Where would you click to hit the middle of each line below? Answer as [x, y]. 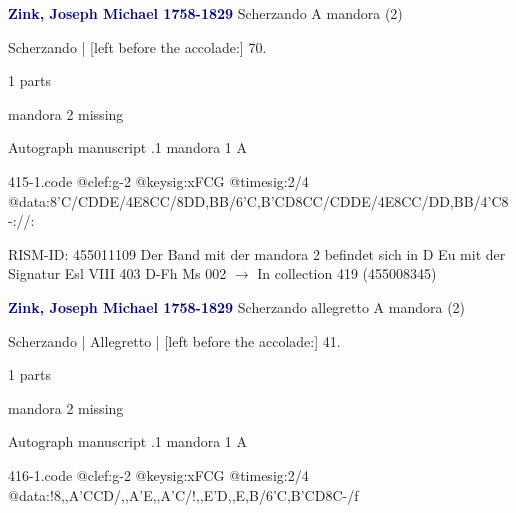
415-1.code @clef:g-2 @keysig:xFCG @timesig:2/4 [158, 180]
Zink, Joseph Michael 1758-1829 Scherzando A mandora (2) [205, 13]
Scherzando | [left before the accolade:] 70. [137, 46]
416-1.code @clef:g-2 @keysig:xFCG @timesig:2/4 [158, 474]
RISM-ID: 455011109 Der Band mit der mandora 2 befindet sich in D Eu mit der [257, 253]
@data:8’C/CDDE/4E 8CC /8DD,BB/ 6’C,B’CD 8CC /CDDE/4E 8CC [215, 200]
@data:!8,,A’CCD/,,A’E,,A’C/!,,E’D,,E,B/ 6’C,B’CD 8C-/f [183, 494]
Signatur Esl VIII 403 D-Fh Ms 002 [117, 273]
